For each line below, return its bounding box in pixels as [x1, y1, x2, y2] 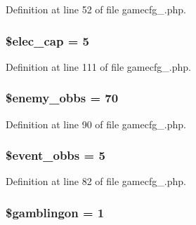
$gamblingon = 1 [6, 203, 105, 221]
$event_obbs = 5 [6, 146, 105, 164]
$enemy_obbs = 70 [6, 89, 119, 107]
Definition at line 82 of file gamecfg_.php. [6, 174, 186, 189]
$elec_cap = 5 [6, 32, 89, 49]
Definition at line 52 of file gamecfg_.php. [6, 2, 186, 16]
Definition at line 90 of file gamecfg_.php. [6, 116, 186, 131]
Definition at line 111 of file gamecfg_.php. [6, 59, 191, 74]
